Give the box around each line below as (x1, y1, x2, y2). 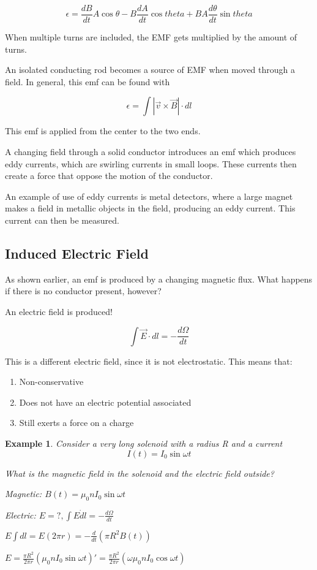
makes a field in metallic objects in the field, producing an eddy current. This (5, 202, 296, 215)
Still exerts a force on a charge (19, 416, 134, 429)
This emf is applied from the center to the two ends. (5, 124, 201, 137)
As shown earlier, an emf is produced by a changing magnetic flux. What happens (5, 272, 313, 285)
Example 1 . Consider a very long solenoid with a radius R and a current (5, 436, 283, 449)
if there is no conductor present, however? (5, 284, 162, 297)
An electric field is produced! (5, 305, 113, 317)
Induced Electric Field (5, 243, 149, 262)
